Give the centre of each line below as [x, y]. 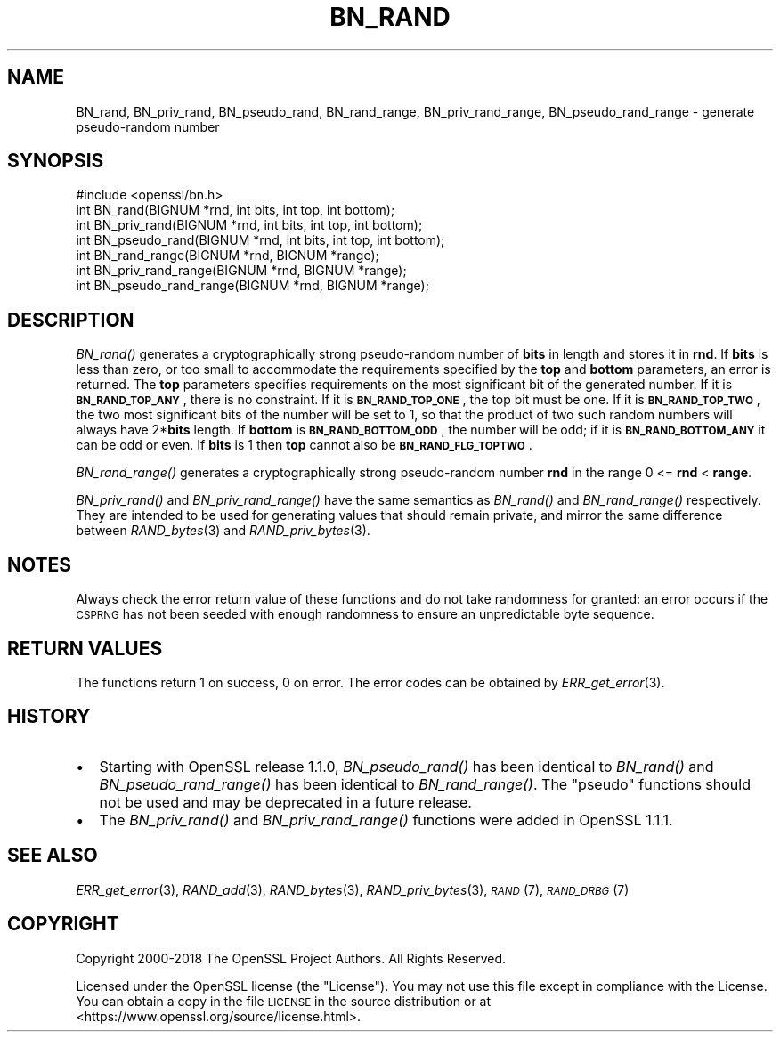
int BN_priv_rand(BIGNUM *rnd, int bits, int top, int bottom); [249, 225]
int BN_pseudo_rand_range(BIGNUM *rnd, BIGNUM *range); [252, 286]
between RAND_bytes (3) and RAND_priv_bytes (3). [223, 531]
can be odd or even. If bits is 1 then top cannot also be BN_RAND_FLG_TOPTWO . [304, 445]
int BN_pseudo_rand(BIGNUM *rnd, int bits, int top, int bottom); [260, 240]
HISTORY [49, 717]
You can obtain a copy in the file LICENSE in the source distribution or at [284, 1001]
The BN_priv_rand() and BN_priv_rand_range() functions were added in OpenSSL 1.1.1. [386, 820]
